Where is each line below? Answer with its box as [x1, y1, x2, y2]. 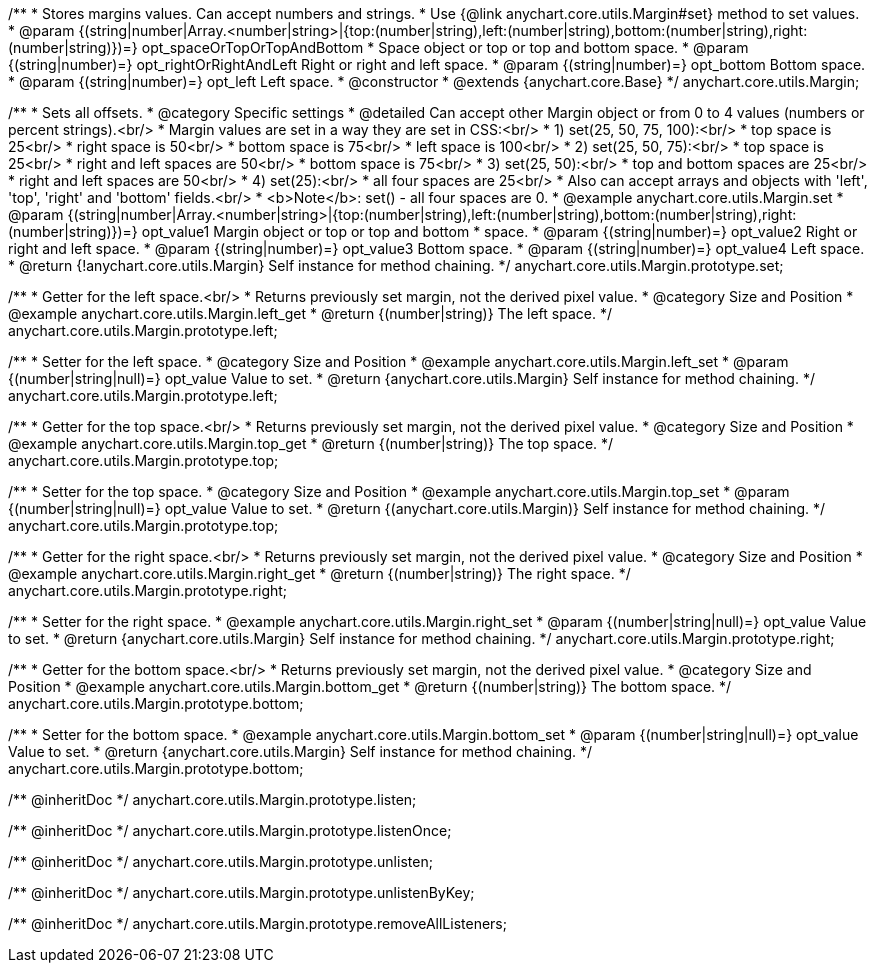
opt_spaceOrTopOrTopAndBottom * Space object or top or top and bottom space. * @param [141, 39, 749, 56]
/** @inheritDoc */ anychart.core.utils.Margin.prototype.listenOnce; [8, 822, 452, 839]
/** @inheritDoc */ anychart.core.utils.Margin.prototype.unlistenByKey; [8, 884, 475, 901]
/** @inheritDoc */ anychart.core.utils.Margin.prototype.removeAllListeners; [8, 915, 507, 932]
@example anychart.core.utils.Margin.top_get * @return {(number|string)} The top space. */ [8, 435, 614, 452]
